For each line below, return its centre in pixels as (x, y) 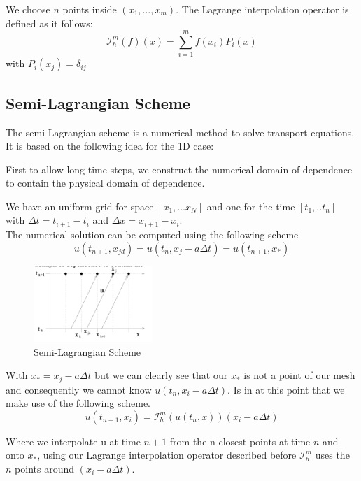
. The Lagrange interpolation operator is (262, 9)
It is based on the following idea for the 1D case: (110, 146)
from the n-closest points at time (240, 441)
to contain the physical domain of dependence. (105, 183)
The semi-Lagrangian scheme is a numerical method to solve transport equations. (180, 132)
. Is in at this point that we (286, 389)
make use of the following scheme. (78, 403)
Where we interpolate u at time (73, 441)
